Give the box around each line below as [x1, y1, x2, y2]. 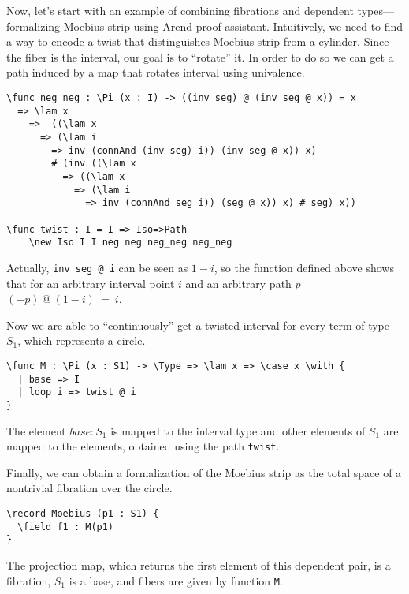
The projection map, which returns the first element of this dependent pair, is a [6, 556, 391, 573]
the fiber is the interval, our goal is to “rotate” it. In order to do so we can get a [6, 48, 394, 65]
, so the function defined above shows [214, 259, 394, 275]
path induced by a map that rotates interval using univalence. [6, 64, 305, 80]
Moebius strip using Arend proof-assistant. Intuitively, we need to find [63, 17, 403, 34]
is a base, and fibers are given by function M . [69, 572, 283, 588]
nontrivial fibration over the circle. [6, 480, 173, 496]
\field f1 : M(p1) [17, 521, 114, 532]
